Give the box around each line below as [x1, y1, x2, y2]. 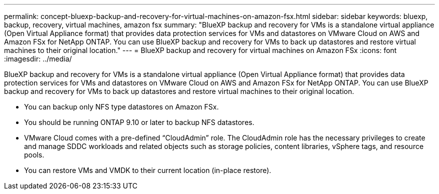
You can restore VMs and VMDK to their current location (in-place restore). [24, 166, 272, 174]
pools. [24, 150, 45, 159]
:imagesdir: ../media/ [4, 54, 72, 63]
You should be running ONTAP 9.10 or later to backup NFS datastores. [24, 118, 255, 126]
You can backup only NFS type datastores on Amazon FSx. [24, 102, 219, 111]
